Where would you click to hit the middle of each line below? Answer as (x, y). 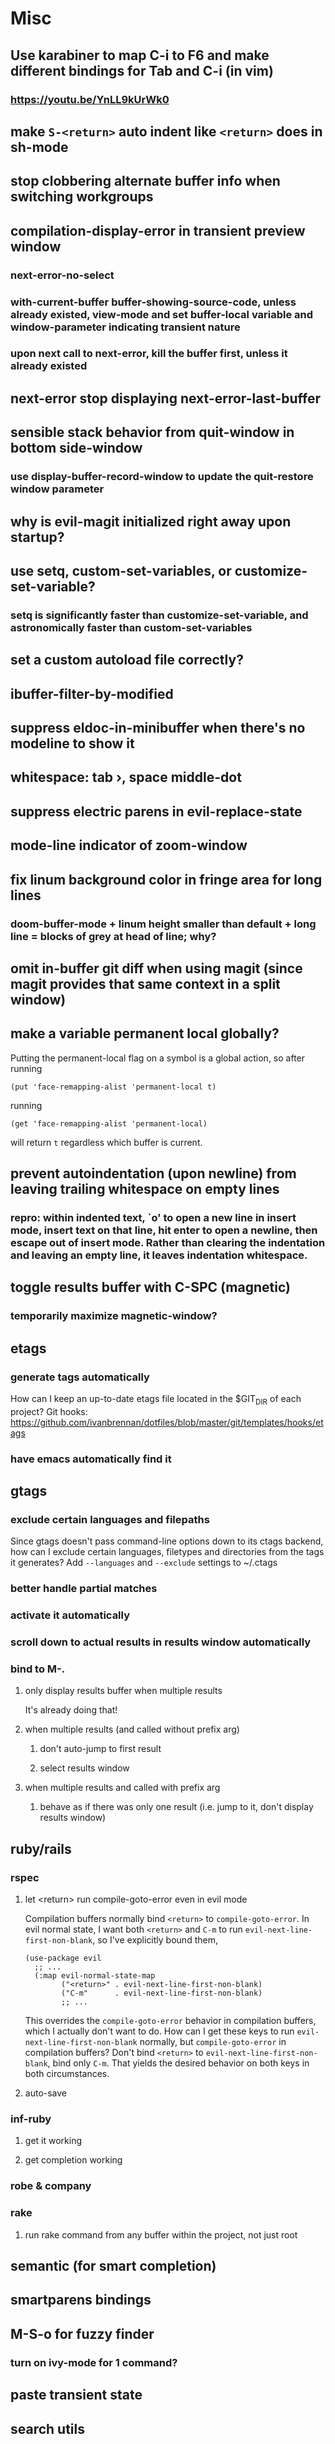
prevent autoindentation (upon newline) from (153, 1173)
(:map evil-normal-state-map (95, 1976)
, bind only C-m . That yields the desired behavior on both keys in (178, 2063)
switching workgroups (82, 197)
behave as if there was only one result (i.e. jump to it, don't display (176, 1807)
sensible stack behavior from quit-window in (152, 432)
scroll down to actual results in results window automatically (161, 1642)
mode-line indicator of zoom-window (129, 845)
